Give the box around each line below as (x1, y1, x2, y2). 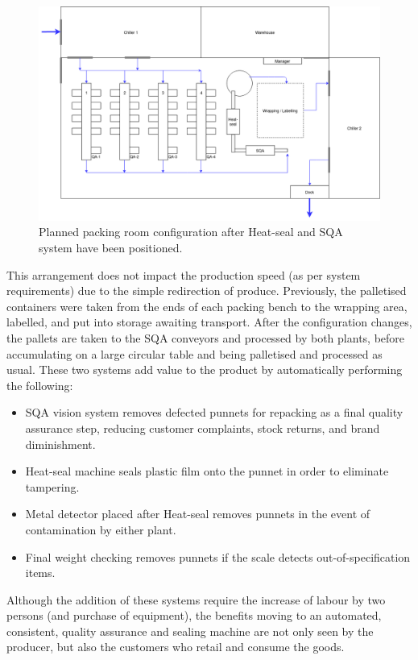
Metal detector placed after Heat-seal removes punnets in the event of (25, 505, 370, 522)
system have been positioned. (39, 239, 183, 256)
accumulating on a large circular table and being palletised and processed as (6, 345, 383, 362)
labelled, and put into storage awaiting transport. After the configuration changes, (6, 313, 412, 330)
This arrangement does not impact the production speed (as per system (6, 266, 361, 283)
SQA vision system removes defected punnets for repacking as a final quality (25, 404, 404, 421)
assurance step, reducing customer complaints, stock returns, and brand (25, 419, 380, 436)
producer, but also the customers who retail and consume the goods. (6, 638, 345, 655)
